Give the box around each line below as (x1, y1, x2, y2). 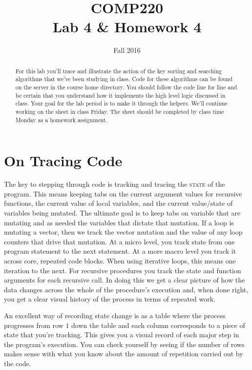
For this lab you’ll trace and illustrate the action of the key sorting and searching (15, 66, 222, 75)
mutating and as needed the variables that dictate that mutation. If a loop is (4, 217, 234, 227)
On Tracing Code (4, 151, 123, 171)
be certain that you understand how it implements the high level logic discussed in (15, 91, 226, 99)
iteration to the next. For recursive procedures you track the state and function (4, 265, 241, 275)
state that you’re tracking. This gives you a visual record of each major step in (4, 329, 239, 340)
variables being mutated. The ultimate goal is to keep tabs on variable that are (4, 208, 241, 218)
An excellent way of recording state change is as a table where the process (4, 310, 226, 320)
